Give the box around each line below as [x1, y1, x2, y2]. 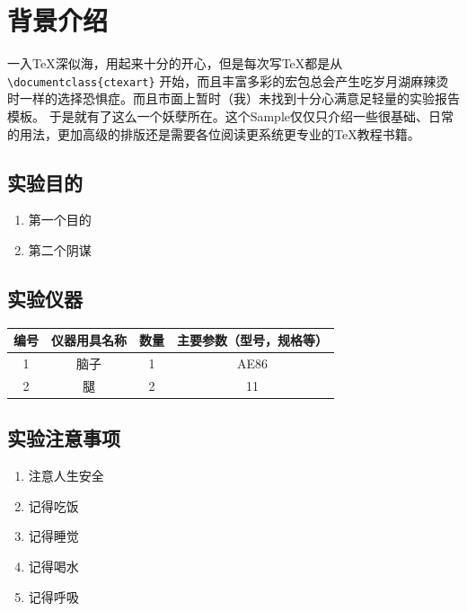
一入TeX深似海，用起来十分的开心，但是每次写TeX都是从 [7, 54, 343, 73]
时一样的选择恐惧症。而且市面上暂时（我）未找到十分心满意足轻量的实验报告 [7, 89, 460, 108]
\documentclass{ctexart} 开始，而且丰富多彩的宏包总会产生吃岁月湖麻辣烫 [7, 71, 449, 90]
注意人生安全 [28, 466, 104, 485]
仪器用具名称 [51, 331, 127, 350]
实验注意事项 [7, 424, 120, 452]
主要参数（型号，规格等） [177, 331, 328, 350]
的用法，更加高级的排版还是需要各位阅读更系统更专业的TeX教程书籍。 [7, 124, 420, 143]
